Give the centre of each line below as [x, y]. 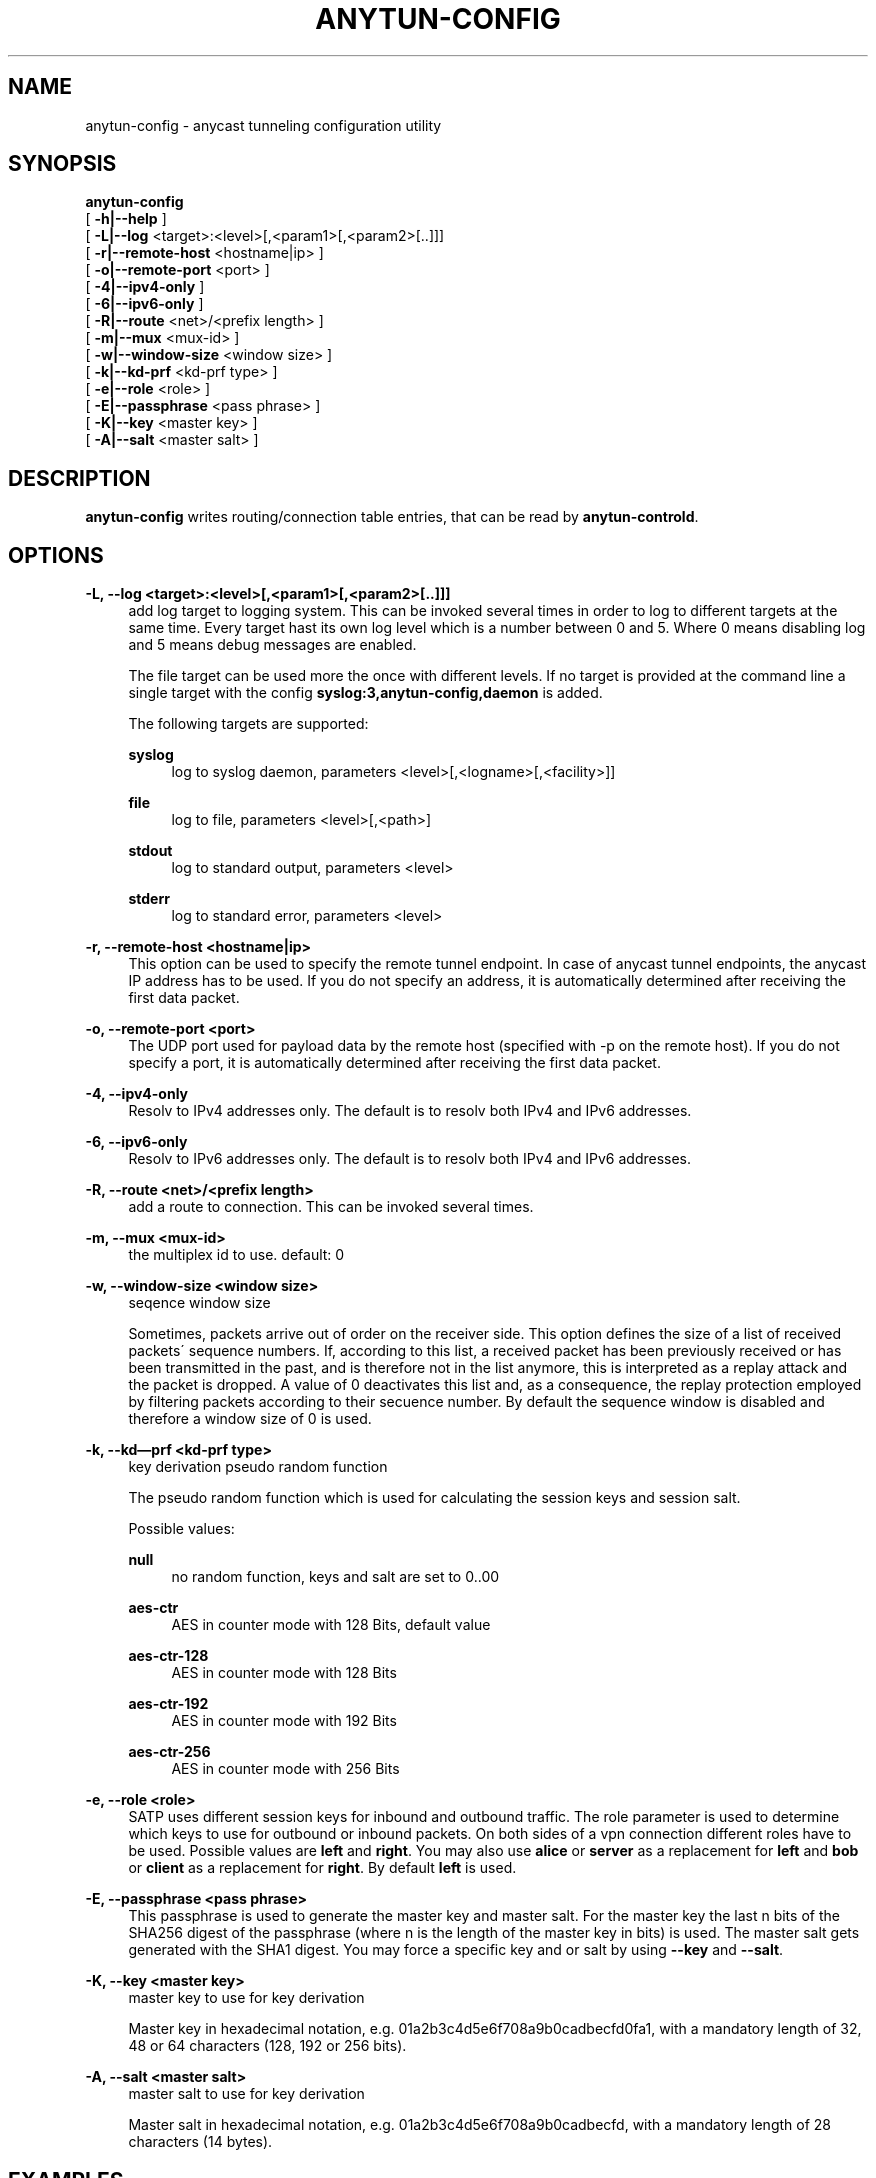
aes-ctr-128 [168, 1656]
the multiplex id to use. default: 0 [236, 1255]
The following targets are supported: [248, 724]
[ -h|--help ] [126, 219]
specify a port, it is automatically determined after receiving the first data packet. [394, 1063]
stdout [150, 851]
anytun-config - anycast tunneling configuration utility [263, 125]
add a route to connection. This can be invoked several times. [331, 1207]
